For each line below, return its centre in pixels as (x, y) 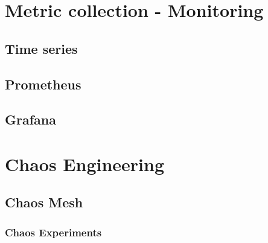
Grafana (30, 119)
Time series (41, 48)
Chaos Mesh (44, 202)
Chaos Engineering (85, 164)
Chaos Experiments (53, 232)
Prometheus (43, 84)
